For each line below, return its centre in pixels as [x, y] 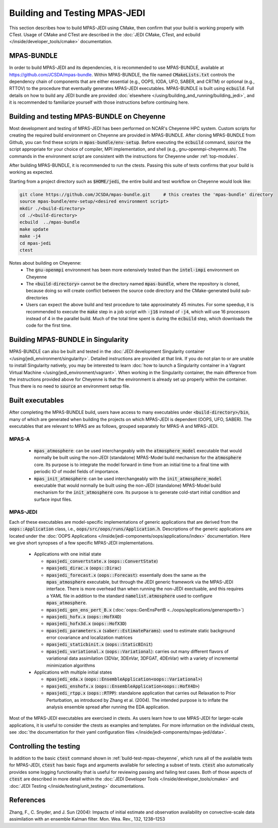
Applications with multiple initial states [73, 672]
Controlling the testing [45, 746]
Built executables [37, 400]
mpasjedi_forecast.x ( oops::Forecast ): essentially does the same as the [126, 575]
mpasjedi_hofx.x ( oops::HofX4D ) [84, 617]
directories [37, 297]
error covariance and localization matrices [89, 637]
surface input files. [53, 499]
